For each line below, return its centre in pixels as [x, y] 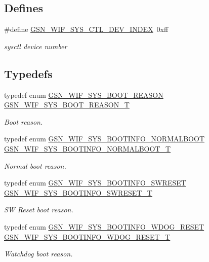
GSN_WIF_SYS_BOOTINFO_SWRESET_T [78, 192]
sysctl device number [36, 46]
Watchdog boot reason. [38, 254]
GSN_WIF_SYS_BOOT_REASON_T [67, 105]
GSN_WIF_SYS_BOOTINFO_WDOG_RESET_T [87, 236]
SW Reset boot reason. [39, 210]
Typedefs [28, 73]
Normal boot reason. [35, 165]
